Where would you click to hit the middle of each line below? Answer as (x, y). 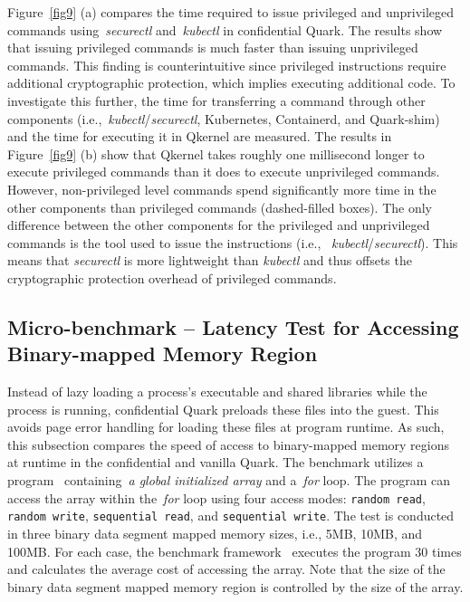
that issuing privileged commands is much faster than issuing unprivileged (213, 48)
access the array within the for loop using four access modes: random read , (216, 497)
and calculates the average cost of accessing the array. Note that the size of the (226, 569)
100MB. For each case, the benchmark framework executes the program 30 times (235, 551)
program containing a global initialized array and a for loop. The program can (229, 480)
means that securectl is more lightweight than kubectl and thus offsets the (210, 260)
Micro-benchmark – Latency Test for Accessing (233, 326)
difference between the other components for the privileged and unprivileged (219, 225)
